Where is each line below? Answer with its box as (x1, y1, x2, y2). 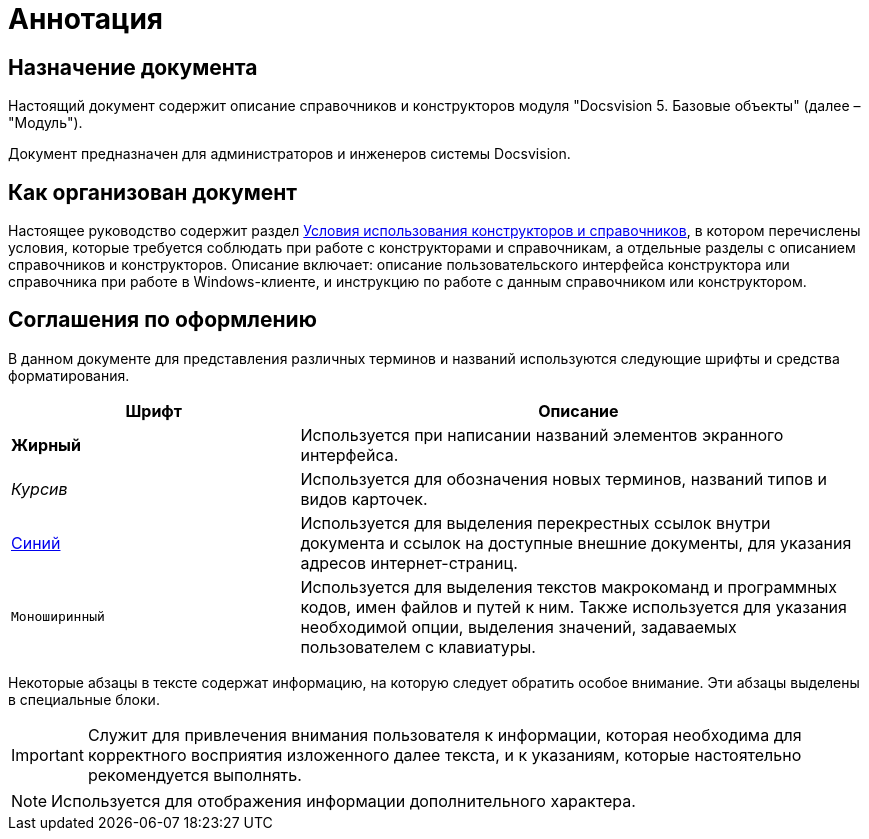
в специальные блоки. (8, 690, 160, 708)
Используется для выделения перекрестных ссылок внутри (300, 512, 771, 533)
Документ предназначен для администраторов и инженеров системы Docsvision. (8, 145, 571, 163)
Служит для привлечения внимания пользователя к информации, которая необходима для (87, 724, 802, 745)
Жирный (11, 434, 81, 455)
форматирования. (8, 366, 130, 384)
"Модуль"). (8, 114, 83, 132)
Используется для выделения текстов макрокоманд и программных (300, 576, 838, 597)
